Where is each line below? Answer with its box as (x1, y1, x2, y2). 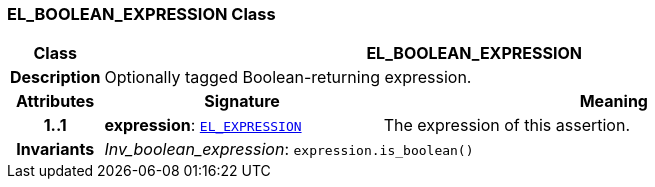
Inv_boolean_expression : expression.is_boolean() (104, 139, 474, 160)
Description (10, 67, 101, 88)
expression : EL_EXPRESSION (104, 115, 302, 136)
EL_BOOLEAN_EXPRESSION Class (7, 4, 276, 24)
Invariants (16, 139, 95, 160)
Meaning (579, 91, 648, 112)
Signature (204, 91, 280, 112)
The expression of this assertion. (383, 115, 631, 136)
